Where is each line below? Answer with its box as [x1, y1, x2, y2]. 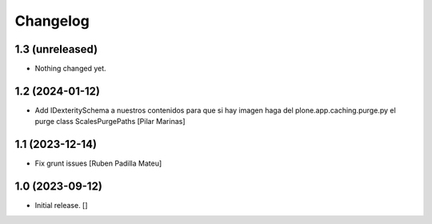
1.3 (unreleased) [14, 42, 98, 56]
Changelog [14, 12, 90, 30]
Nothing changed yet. [34, 64, 107, 74]
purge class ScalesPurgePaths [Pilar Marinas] [34, 117, 186, 126]
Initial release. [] [34, 201, 88, 210]
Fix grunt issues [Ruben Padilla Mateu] [34, 158, 162, 168]
